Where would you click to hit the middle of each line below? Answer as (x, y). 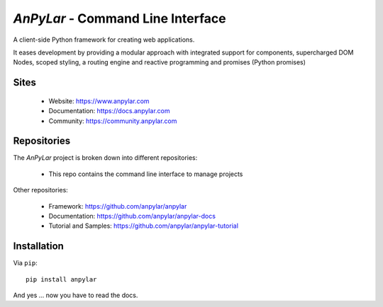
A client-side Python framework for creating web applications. (104, 40)
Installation (38, 247)
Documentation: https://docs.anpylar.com (109, 111)
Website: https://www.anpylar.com (99, 101)
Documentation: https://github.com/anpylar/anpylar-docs (132, 216)
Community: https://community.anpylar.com (113, 121)
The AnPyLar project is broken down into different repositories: (105, 158)
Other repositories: (41, 190)
